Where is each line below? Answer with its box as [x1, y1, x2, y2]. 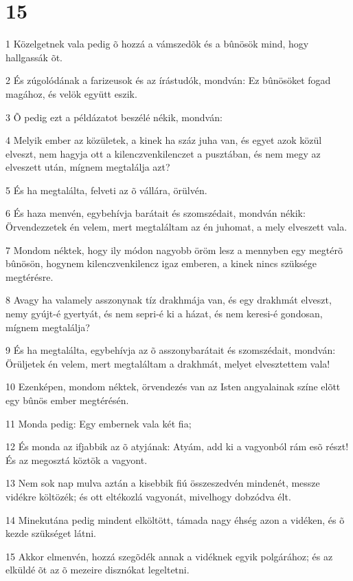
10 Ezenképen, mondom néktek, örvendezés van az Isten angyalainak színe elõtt [5, 379, 341, 394]
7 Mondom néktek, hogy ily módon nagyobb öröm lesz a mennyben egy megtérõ [5, 242, 343, 257]
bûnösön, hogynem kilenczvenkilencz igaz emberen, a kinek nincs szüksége [5, 256, 317, 271]
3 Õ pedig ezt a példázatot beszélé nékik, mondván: [5, 109, 223, 124]
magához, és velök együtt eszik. [5, 86, 137, 101]
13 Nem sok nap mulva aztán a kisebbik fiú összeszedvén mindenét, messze [5, 476, 320, 490]
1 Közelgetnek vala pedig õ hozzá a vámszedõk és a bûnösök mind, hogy [5, 36, 309, 51]
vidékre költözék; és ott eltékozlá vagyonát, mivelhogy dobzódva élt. [5, 489, 291, 503]
